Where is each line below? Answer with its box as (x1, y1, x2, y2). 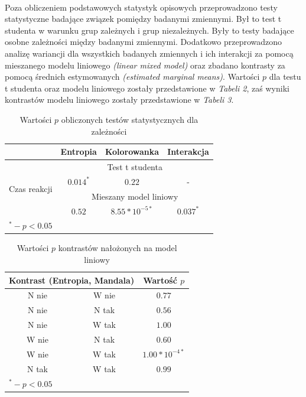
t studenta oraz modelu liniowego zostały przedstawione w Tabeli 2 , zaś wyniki (5, 82, 289, 94)
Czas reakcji (9, 183, 53, 195)
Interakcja (167, 145, 209, 158)
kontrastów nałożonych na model (58, 242, 177, 254)
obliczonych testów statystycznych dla (61, 113, 198, 125)
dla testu (269, 70, 301, 83)
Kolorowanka (105, 145, 159, 158)
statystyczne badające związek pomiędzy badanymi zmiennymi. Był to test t (5, 12, 282, 25)
